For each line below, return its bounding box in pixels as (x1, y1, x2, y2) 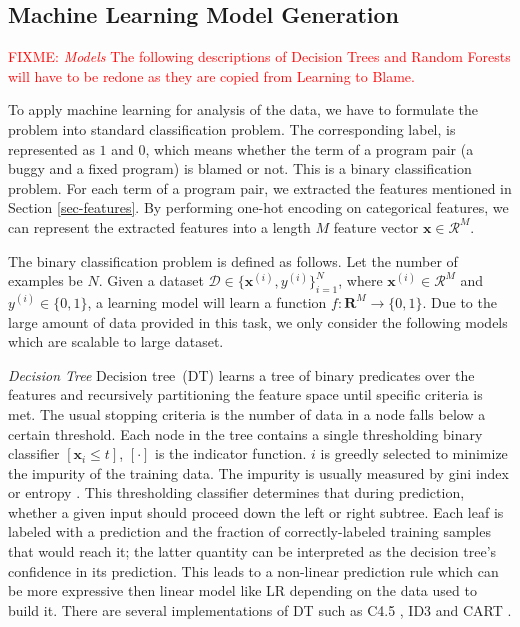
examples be (8, 270, 83, 291)
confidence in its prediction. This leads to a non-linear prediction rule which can (8, 560, 499, 581)
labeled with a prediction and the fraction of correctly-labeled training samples (8, 521, 491, 542)
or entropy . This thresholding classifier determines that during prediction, (8, 482, 465, 503)
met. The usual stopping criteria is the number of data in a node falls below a (8, 403, 486, 424)
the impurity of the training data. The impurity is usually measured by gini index (8, 462, 509, 483)
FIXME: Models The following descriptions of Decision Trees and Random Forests (8, 46, 511, 67)
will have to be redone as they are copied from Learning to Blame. (8, 65, 415, 86)
